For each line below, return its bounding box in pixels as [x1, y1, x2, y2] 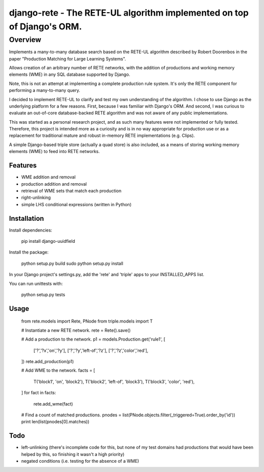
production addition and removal [21, 181, 87, 187]
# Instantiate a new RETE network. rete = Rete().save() [21, 327, 131, 333]
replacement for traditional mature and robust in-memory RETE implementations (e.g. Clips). [9, 132, 195, 139]
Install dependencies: [9, 227, 52, 233]
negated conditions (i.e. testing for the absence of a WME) [21, 458, 139, 464]
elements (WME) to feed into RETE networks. [9, 149, 100, 154]
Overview [9, 35, 42, 44]
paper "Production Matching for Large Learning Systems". [9, 56, 127, 62]
